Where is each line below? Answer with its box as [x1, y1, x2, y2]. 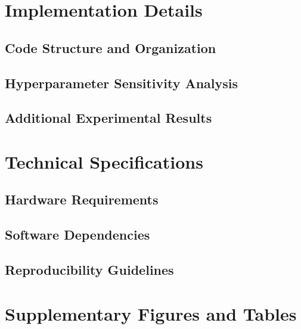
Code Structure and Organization [5, 38, 216, 57]
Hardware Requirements [5, 190, 159, 209]
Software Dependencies [5, 225, 150, 244]
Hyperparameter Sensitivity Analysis [5, 73, 238, 92]
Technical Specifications [5, 149, 203, 173]
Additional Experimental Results [5, 108, 212, 127]
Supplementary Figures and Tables [5, 301, 297, 325]
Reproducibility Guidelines [5, 260, 174, 279]
